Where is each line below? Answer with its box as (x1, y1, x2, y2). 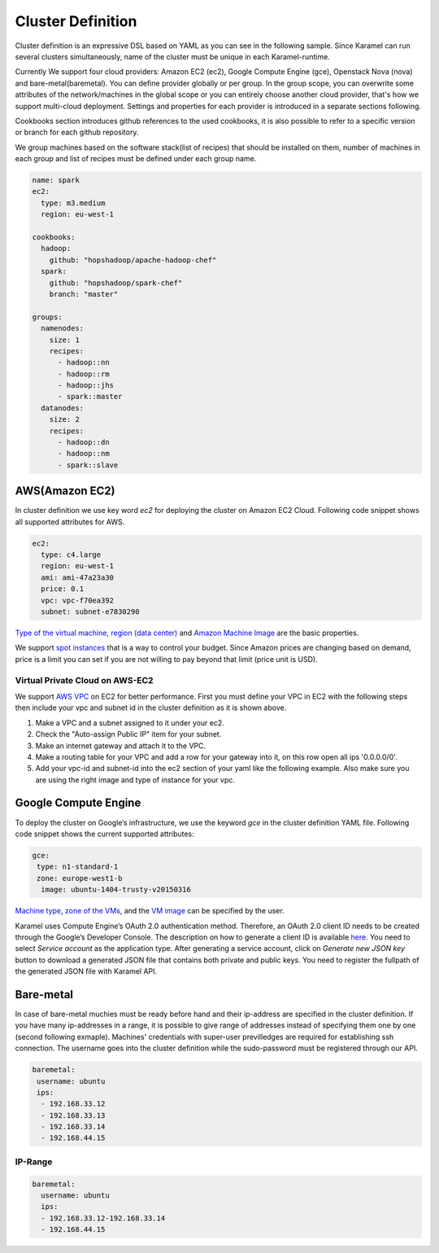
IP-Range (15, 1156, 53, 1168)
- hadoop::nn (58, 358, 110, 367)
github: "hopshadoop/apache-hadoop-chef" (49, 255, 217, 265)
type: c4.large (41, 550, 102, 559)
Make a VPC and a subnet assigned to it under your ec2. (35, 717, 225, 728)
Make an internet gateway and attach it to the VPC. (35, 741, 206, 751)
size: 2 (49, 415, 80, 424)
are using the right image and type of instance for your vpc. (35, 774, 235, 785)
